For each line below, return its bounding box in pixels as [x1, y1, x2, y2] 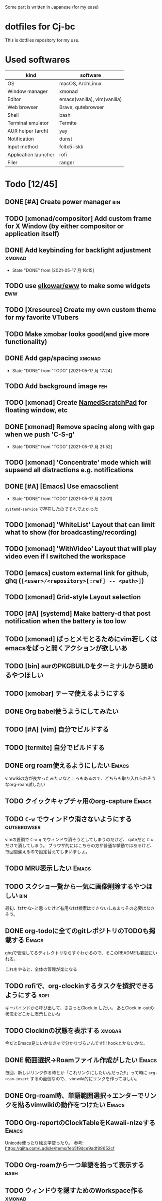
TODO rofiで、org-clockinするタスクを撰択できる [5, 982, 154, 990]
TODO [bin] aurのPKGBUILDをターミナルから [5, 662, 141, 670]
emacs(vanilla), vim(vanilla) [59, 96, 122, 103]
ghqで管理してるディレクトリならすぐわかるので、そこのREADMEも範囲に [5, 950, 153, 955]
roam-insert [5, 1077, 29, 1082]
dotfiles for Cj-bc [5, 21, 75, 32]
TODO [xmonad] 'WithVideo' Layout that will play [5, 545, 157, 553]
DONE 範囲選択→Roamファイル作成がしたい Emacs [5, 1056, 157, 1064]
